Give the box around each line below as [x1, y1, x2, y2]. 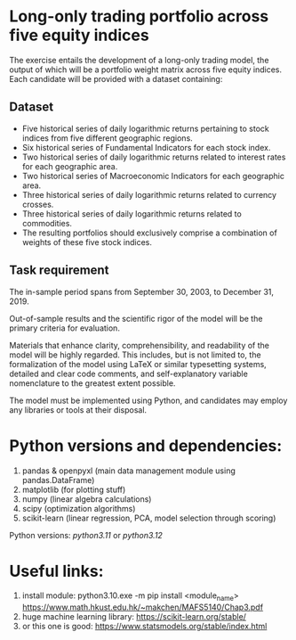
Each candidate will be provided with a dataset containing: [9, 73, 223, 84]
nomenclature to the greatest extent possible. [9, 377, 176, 389]
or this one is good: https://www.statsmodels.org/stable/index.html [21, 621, 268, 632]
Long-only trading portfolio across [9, 6, 269, 27]
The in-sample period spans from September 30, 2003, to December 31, [9, 286, 274, 297]
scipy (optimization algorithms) [21, 503, 136, 513]
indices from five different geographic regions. [21, 132, 193, 144]
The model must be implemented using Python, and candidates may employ [9, 395, 288, 406]
